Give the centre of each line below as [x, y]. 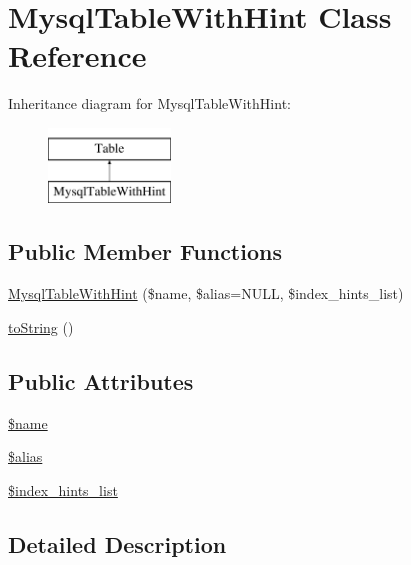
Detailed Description [117, 543]
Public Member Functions [145, 251]
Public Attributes [101, 380]
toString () [41, 326]
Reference [77, 55]
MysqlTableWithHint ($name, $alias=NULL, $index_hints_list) [206, 293]
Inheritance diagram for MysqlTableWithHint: [149, 103]
